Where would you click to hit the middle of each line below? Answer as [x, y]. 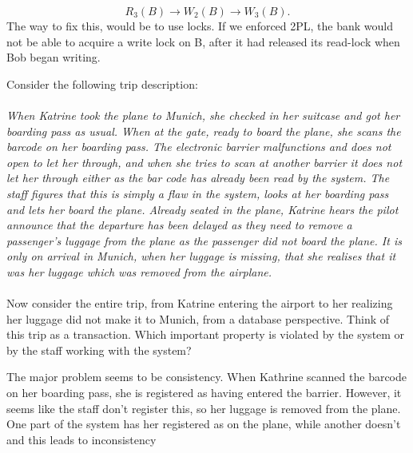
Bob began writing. [54, 57]
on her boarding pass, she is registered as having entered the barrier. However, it [204, 393]
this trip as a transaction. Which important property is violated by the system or [206, 334]
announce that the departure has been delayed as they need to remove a [179, 225]
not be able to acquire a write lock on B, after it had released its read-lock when [203, 41]
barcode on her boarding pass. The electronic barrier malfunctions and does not [199, 147]
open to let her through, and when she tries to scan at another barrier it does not [205, 162]
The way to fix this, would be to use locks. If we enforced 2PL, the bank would [200, 26]
